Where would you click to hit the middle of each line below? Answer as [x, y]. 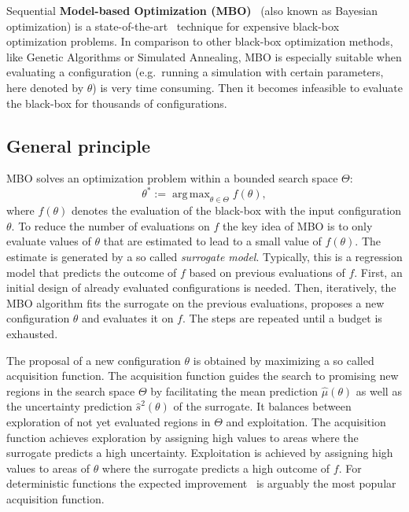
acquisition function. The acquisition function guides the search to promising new [203, 376]
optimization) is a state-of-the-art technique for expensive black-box [173, 26]
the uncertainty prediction [69, 406]
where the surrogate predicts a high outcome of [216, 468]
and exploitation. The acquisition [306, 421]
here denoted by [45, 87]
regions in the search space [71, 390]
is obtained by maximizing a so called [284, 360]
